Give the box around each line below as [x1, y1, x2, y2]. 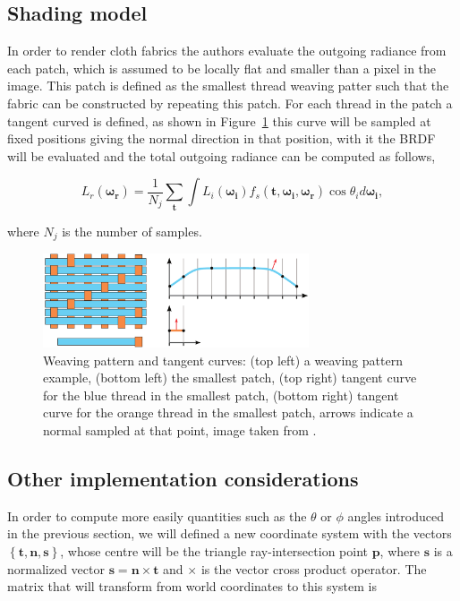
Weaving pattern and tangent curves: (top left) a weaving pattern [43, 350, 403, 369]
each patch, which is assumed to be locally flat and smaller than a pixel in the [7, 58, 437, 77]
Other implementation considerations [7, 465, 359, 493]
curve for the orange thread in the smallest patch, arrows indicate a [43, 403, 413, 422]
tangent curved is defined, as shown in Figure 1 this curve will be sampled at [7, 111, 431, 130]
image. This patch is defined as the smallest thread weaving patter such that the [7, 76, 449, 95]
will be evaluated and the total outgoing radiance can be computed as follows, [7, 146, 436, 165]
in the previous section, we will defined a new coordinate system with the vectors [7, 524, 452, 543]
